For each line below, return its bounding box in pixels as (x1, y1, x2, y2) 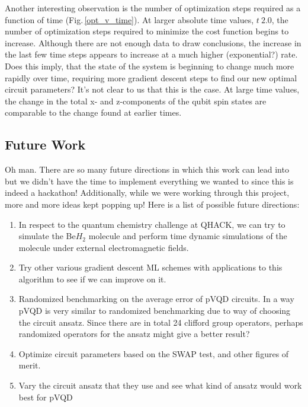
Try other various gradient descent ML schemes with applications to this (18, 261, 283, 274)
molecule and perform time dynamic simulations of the (88, 230, 287, 242)
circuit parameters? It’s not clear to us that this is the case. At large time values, (5, 83, 300, 96)
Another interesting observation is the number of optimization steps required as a (5, 2, 301, 14)
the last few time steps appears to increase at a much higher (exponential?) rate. (5, 48, 298, 61)
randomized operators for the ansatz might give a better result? (18, 327, 250, 340)
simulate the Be (18, 230, 76, 242)
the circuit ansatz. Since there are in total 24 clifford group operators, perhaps (18, 316, 303, 328)
